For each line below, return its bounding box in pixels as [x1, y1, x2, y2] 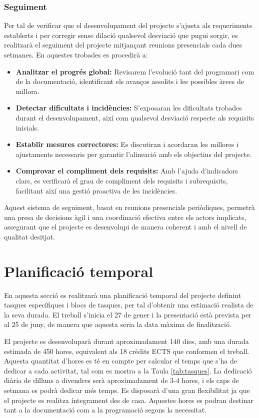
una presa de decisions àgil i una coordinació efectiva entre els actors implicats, [4, 211, 246, 222]
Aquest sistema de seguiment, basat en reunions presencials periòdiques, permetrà [4, 202, 255, 212]
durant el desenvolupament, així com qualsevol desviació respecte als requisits [15, 112, 254, 122]
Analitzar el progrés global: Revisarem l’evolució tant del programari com [15, 66, 254, 76]
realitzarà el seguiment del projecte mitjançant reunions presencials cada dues [4, 39, 242, 50]
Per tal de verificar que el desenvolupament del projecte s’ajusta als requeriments [4, 20, 252, 30]
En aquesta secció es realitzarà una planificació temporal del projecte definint [4, 289, 241, 300]
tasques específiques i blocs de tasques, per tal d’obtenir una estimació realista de [4, 299, 253, 310]
